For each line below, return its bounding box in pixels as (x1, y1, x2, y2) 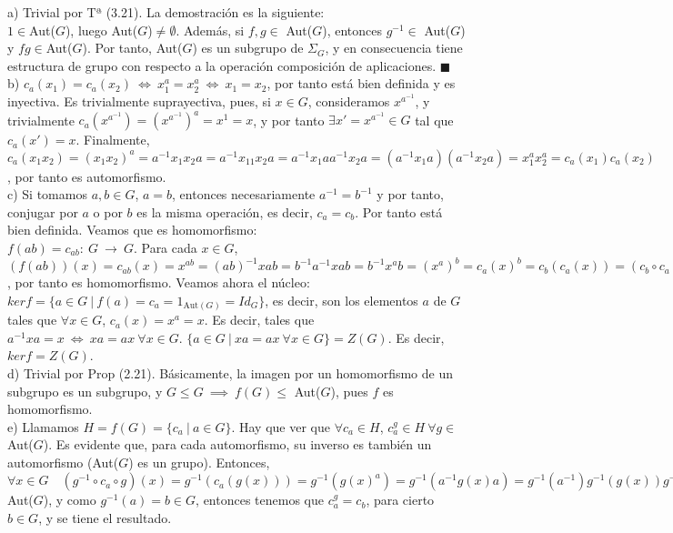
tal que (415, 110, 454, 129)
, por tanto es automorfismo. (7, 166, 166, 186)
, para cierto (366, 490, 435, 509)
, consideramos (307, 91, 390, 110)
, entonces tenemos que (196, 490, 324, 509)
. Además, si (176, 20, 245, 39)
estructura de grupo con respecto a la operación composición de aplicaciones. (7, 55, 437, 75)
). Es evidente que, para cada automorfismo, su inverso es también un (43, 435, 432, 454)
